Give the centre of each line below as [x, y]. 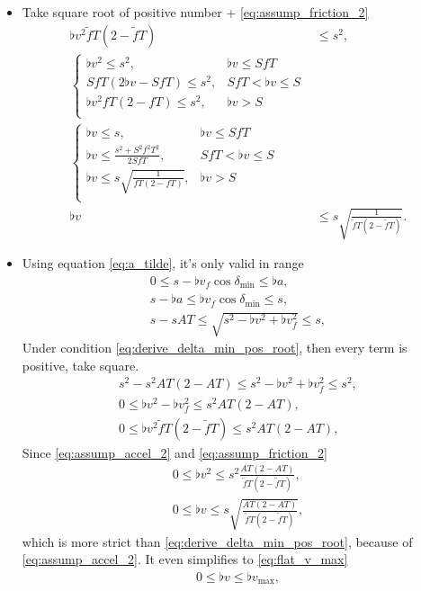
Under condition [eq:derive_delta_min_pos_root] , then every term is [215, 348]
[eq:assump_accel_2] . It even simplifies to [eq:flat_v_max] [185, 559]
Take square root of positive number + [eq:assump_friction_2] [195, 12]
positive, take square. [81, 365]
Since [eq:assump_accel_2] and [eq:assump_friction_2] [175, 452]
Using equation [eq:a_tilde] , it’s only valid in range [163, 263]
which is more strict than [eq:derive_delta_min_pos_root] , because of [217, 541]
